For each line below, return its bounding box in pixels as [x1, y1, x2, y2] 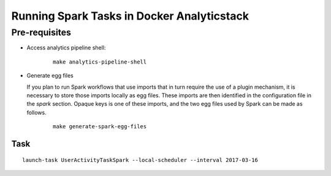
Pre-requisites [11, 27, 72, 38]
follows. [26, 109, 47, 116]
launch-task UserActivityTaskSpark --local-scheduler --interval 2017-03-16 [22, 156, 259, 163]
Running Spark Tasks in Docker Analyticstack [11, 9, 249, 23]
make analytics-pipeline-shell [53, 58, 147, 65]
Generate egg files [26, 72, 74, 79]
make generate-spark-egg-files [53, 123, 147, 130]
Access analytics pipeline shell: [26, 44, 106, 51]
